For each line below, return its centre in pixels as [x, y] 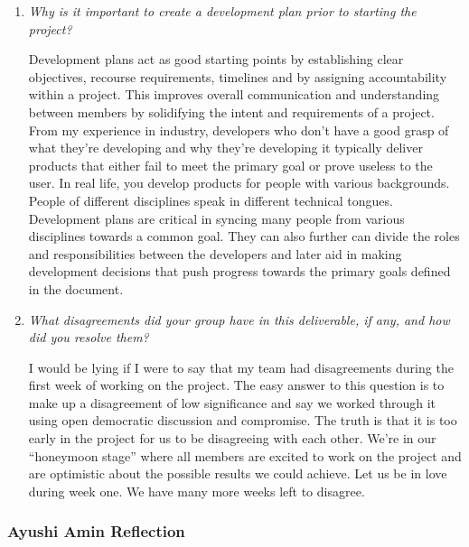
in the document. [76, 288]
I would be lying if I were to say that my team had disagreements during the [241, 367]
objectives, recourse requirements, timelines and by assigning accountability [238, 76]
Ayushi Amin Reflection [96, 531]
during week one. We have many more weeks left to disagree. [197, 491]
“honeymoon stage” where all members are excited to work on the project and [245, 455]
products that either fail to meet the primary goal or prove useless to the [230, 165]
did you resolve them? [89, 337]
